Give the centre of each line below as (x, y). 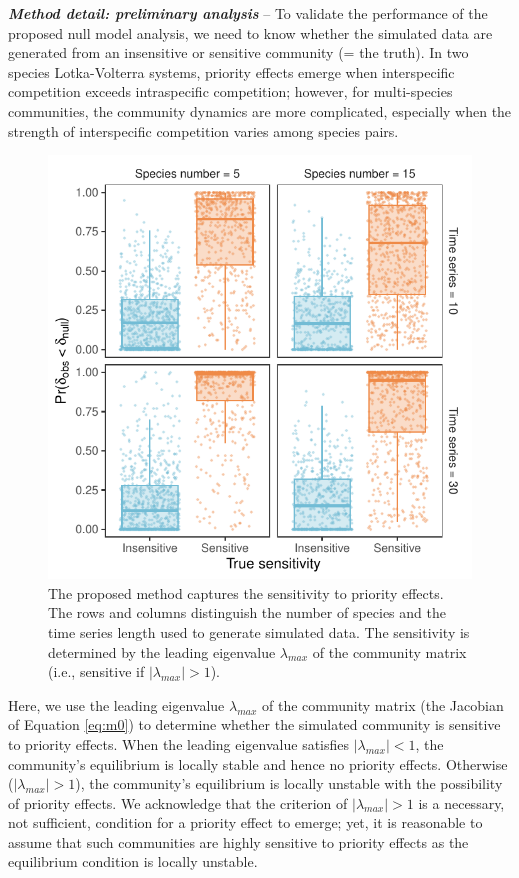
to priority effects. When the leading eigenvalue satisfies (179, 743)
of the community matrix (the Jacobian (382, 704)
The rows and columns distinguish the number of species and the (247, 612)
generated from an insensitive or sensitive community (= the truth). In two (238, 52)
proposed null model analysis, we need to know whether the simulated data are (250, 32)
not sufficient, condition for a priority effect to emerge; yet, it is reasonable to (245, 822)
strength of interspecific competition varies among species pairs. (203, 130)
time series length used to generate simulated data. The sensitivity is (259, 631)
